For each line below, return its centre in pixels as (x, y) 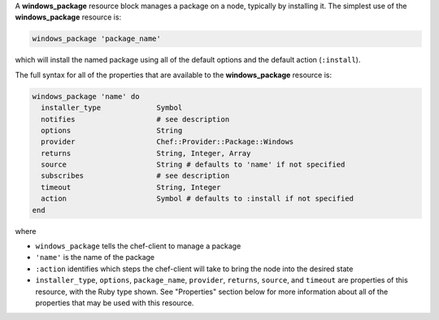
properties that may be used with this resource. (115, 303)
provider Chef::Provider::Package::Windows (167, 142)
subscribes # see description (135, 176)
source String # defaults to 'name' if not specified (193, 165)
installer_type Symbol (112, 108)
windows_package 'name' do (86, 96)
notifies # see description (135, 119)
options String (112, 130)
